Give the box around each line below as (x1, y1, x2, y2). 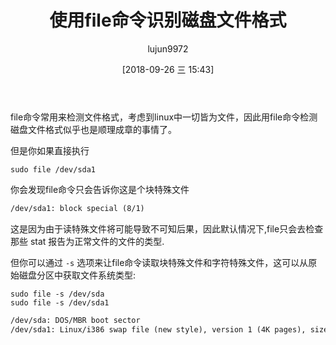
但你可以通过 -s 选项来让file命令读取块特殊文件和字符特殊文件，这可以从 (10, 256, 309, 268)
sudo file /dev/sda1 (10, 164, 97, 175)
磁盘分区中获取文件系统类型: (18, 269, 137, 281)
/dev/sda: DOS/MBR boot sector (10, 315, 141, 325)
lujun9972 (147, 42, 189, 55)
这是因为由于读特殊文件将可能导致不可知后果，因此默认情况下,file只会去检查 (10, 222, 324, 235)
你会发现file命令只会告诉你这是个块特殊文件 (10, 183, 190, 195)
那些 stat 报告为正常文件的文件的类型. (10, 235, 165, 247)
